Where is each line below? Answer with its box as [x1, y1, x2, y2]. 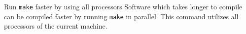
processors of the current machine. [4, 21, 107, 31]
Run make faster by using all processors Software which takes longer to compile [4, 1, 243, 11]
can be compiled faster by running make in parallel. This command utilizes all [4, 11, 239, 21]
